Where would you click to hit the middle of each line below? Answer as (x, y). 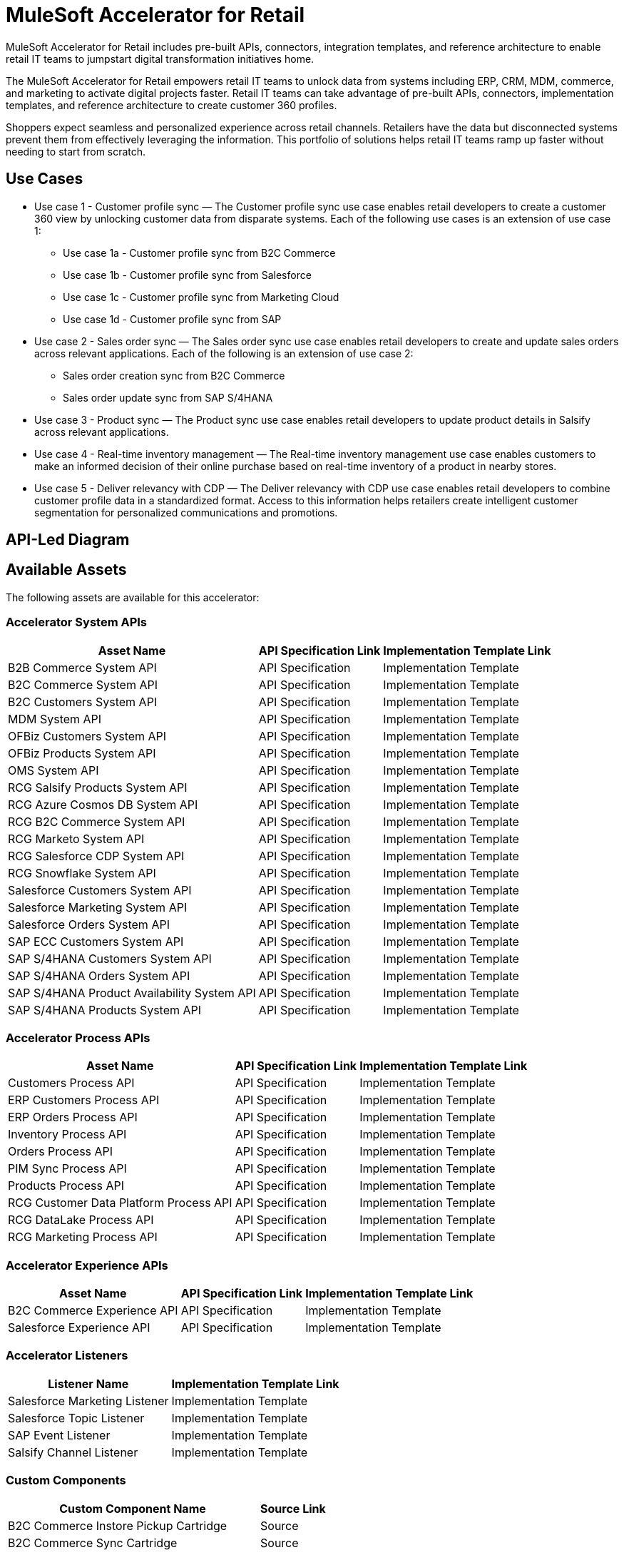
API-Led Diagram (68, 540)
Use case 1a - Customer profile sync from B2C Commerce (199, 253)
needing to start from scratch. (76, 151)
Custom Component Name (133, 1508)
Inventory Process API (67, 1135)
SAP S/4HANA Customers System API (110, 958)
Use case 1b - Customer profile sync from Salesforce (187, 275)
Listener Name (88, 1383)
